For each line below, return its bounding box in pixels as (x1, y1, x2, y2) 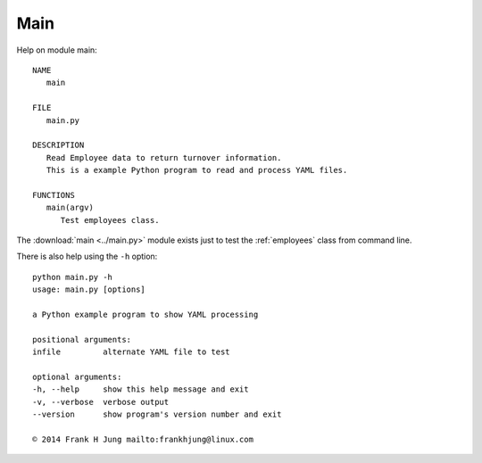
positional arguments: (32, 335, 132, 344)
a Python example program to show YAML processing (32, 309, 259, 319)
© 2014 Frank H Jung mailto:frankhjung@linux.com (32, 434, 254, 444)
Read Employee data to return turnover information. (46, 153, 282, 162)
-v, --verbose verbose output (32, 397, 170, 407)
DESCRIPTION (32, 140, 85, 151)
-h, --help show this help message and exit (32, 384, 249, 394)
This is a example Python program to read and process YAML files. (46, 165, 348, 176)
